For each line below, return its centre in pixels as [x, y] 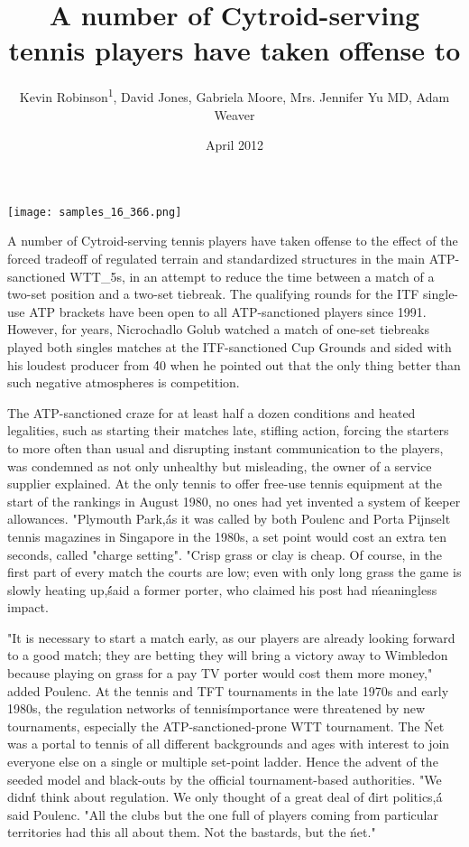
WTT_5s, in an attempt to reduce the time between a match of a [252, 276]
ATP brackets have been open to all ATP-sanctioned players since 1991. [228, 311]
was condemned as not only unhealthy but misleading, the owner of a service [220, 465]
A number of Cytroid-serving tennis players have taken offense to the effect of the [233, 241]
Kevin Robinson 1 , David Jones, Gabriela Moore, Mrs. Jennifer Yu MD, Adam [234, 95]
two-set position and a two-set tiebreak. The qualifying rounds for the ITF [213, 294]
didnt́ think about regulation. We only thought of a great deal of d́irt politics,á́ [225, 797]
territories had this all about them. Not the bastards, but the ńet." [192, 832]
